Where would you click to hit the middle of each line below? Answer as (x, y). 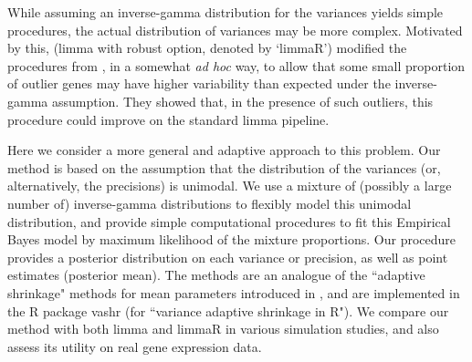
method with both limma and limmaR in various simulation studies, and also (223, 329)
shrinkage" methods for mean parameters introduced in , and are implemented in (234, 292)
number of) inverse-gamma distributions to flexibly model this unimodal (210, 203)
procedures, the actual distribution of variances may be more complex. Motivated (235, 30)
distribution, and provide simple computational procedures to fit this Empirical (229, 221)
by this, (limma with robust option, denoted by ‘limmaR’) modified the (207, 48)
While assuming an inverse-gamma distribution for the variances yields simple (226, 12)
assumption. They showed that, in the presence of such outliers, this (242, 101)
